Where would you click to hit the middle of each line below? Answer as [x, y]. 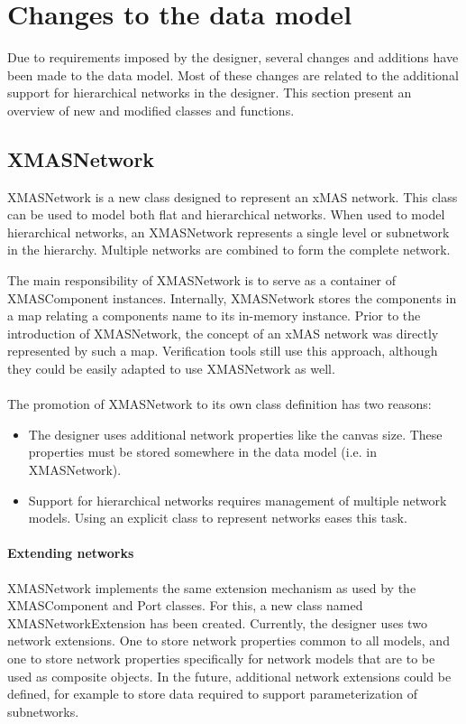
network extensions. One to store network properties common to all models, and [228, 640]
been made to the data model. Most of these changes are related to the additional [233, 74]
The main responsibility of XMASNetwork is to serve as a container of [202, 280]
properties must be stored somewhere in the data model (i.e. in [203, 452]
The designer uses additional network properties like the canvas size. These [235, 434]
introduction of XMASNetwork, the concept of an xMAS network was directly [223, 333]
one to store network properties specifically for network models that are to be [221, 658]
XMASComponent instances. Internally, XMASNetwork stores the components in [232, 297]
